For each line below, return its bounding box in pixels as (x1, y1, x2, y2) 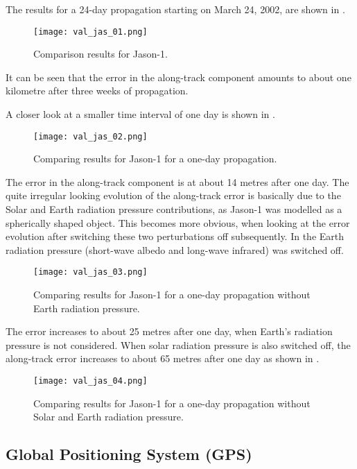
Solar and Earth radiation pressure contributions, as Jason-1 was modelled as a (6, 202, 342, 216)
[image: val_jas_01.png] (33, 26, 148, 37)
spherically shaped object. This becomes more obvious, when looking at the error (6, 215, 350, 230)
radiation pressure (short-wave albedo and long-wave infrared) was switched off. (6, 242, 344, 257)
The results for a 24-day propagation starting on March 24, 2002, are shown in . (6, 2, 345, 16)
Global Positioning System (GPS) (6, 443, 252, 465)
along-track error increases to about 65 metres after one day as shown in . (6, 351, 320, 366)
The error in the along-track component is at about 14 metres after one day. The (6, 174, 349, 189)
